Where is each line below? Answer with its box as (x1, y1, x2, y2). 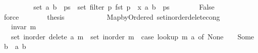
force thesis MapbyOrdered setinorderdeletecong (4, 11, 220, 22)
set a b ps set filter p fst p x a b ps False (33, 2, 215, 12)
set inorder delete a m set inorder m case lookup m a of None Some (11, 31, 254, 41)
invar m (11, 21, 36, 32)
